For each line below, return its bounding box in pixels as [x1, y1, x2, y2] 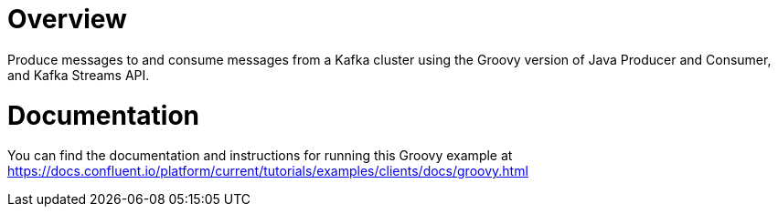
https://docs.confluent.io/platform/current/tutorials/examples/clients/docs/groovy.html [7, 163, 528, 179]
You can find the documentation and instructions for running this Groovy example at [7, 148, 513, 164]
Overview [7, 4, 127, 35]
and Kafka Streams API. [7, 66, 150, 83]
